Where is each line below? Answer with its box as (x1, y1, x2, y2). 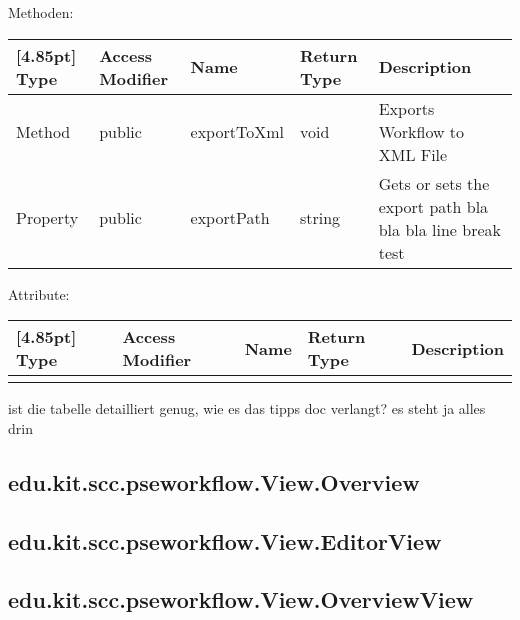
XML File (378, 142, 448, 166)
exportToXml (190, 119, 284, 143)
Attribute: (8, 283, 70, 304)
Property (16, 206, 79, 230)
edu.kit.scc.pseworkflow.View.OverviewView (8, 584, 474, 615)
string (299, 206, 341, 230)
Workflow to (378, 119, 465, 143)
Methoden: (8, 2, 74, 22)
